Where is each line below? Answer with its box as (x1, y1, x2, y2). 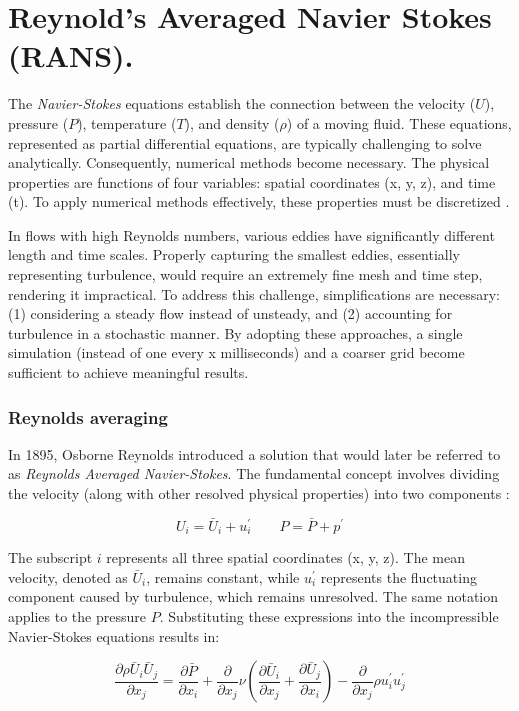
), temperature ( (77, 112, 177, 133)
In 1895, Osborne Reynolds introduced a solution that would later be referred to (8, 443, 501, 464)
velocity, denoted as (8, 566, 128, 587)
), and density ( (184, 112, 280, 133)
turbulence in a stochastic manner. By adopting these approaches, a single (8, 322, 463, 343)
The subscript (8, 547, 93, 568)
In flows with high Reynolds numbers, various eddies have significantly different (8, 224, 495, 245)
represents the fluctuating (320, 566, 477, 587)
